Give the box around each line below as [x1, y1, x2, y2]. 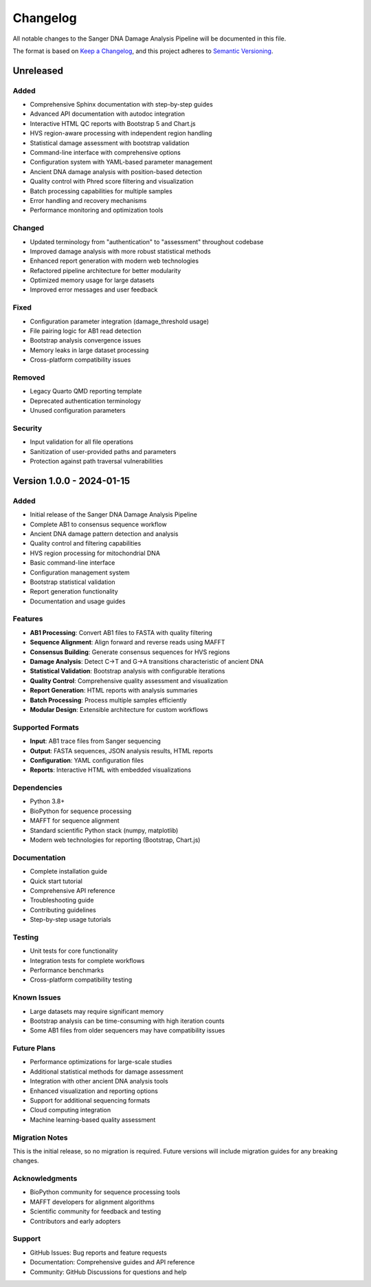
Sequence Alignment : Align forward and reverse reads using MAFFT [30, 638, 226, 647]
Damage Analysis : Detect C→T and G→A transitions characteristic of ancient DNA [30, 658, 264, 666]
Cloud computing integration [30, 1106, 111, 1114]
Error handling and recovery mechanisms [30, 197, 147, 204]
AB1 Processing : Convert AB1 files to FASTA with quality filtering [30, 628, 213, 636]
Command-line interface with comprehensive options [30, 149, 181, 157]
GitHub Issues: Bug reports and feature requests [30, 1248, 168, 1257]
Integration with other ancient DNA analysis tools [30, 1077, 168, 1085]
